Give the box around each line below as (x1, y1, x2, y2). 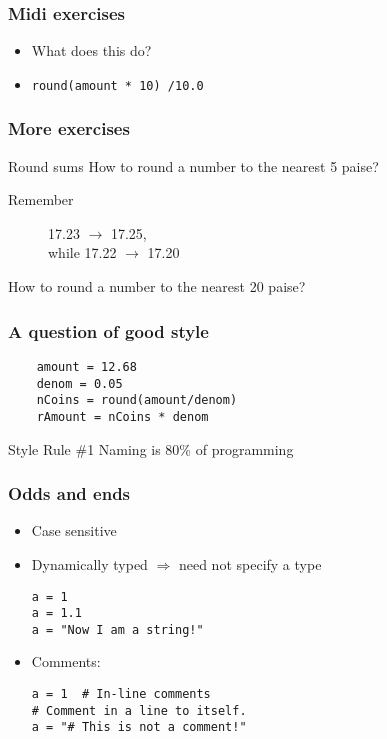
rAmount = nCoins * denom (36, 409, 209, 424)
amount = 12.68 (36, 359, 137, 374)
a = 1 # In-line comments (31, 687, 211, 702)
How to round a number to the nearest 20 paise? (8, 276, 306, 297)
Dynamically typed (31, 553, 148, 574)
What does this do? (31, 40, 152, 61)
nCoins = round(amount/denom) (36, 393, 238, 408)
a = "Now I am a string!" (31, 622, 204, 637)
